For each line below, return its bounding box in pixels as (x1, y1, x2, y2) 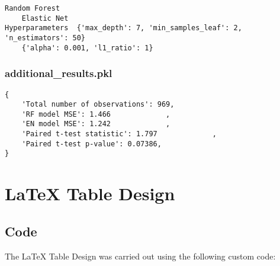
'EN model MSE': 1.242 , (21, 120, 170, 129)
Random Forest (5, 4, 60, 12)
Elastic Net (21, 14, 69, 23)
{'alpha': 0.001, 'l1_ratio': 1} (21, 43, 153, 52)
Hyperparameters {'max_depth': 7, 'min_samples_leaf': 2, (5, 24, 242, 33)
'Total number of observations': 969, (21, 100, 175, 109)
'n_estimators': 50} (5, 33, 86, 42)
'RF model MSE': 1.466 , (21, 110, 170, 118)
